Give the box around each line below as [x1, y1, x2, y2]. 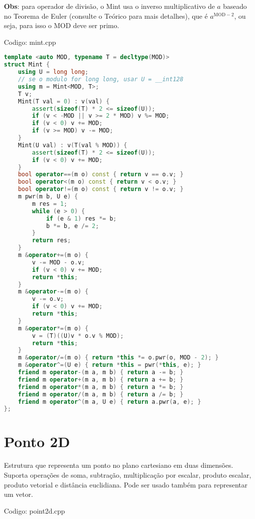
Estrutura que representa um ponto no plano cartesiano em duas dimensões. [4, 460, 233, 470]
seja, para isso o [4, 20, 52, 31]
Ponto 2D [4, 431, 70, 452]
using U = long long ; [18, 68, 88, 76]
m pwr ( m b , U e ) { [18, 193, 78, 200]
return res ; [32, 237, 71, 244]
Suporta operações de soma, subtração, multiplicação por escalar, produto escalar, [4, 469, 252, 480]
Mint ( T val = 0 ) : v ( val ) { [18, 97, 110, 105]
